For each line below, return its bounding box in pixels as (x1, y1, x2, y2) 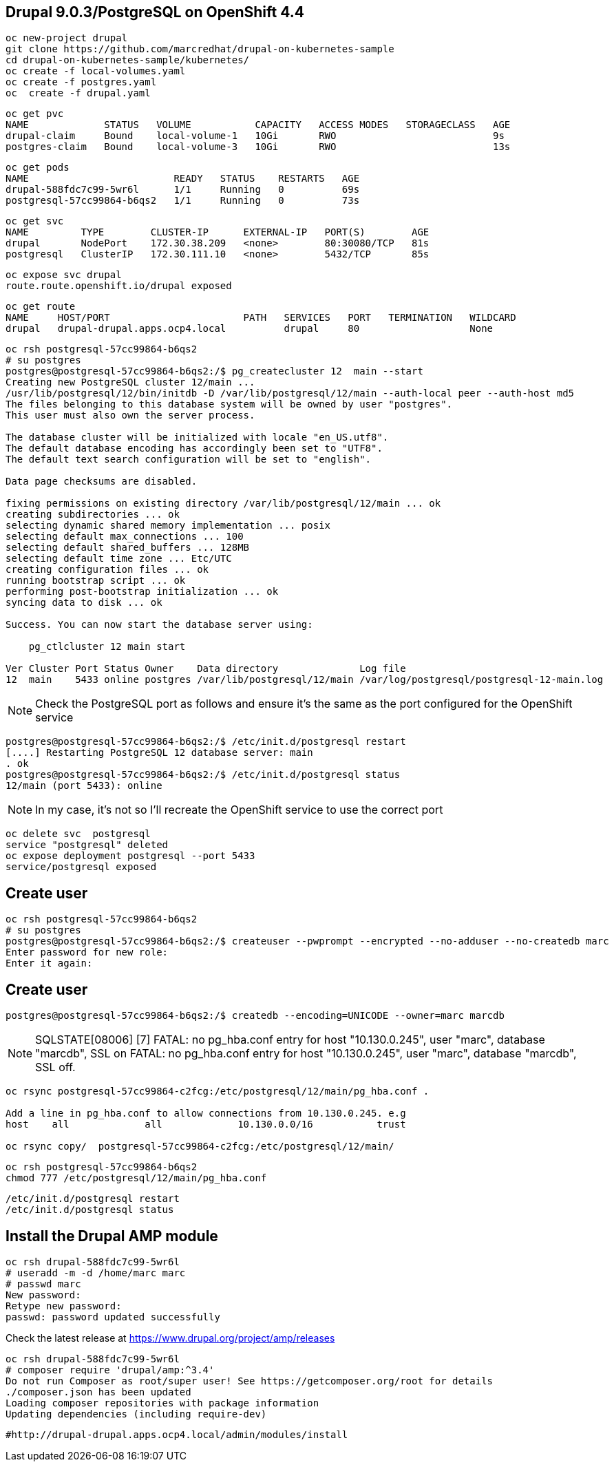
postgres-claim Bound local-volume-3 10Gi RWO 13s (6, 141, 511, 153)
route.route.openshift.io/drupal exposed (6, 280, 232, 292)
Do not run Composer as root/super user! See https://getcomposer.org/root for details (6, 1375, 494, 1386)
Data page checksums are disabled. (6, 476, 198, 487)
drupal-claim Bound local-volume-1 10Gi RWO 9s (6, 130, 505, 142)
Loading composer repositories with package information (6, 1397, 319, 1408)
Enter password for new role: (6, 947, 169, 958)
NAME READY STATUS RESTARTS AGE (6, 173, 360, 184)
